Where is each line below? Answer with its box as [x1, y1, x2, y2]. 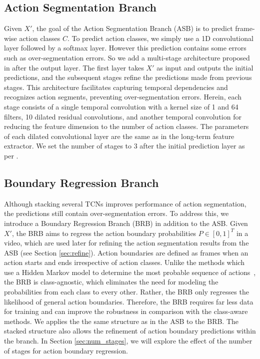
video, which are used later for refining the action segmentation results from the [4, 237, 249, 248]
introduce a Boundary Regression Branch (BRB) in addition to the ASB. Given [4, 217, 248, 228]
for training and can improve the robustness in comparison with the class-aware [4, 306, 248, 316]
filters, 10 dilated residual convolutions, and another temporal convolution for [4, 111, 241, 121]
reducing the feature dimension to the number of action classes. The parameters [4, 121, 249, 131]
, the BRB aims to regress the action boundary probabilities [11, 227, 196, 238]
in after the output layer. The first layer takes [4, 62, 144, 72]
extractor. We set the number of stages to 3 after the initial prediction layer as [4, 140, 245, 151]
